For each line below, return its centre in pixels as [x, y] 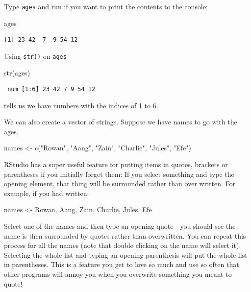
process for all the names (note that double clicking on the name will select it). [123, 245]
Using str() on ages [35, 56]
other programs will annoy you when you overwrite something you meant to [118, 274]
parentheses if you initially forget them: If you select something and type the [119, 174]
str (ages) [17, 72]
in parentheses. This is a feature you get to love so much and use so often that [122, 264]
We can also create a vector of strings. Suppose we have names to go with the [121, 122]
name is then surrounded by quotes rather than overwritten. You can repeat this [125, 235]
